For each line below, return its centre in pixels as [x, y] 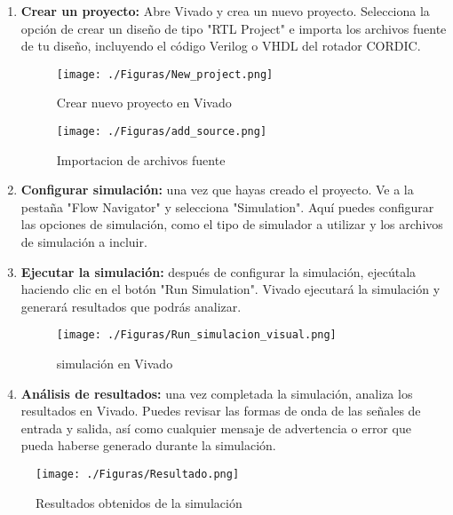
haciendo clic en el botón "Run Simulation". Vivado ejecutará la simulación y [230, 289]
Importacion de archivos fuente [141, 159]
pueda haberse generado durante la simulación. [148, 445]
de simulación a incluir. [84, 242]
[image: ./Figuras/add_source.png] [162, 132]
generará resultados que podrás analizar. [131, 306]
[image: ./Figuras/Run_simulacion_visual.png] [196, 335]
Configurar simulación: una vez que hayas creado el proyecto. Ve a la [217, 190]
